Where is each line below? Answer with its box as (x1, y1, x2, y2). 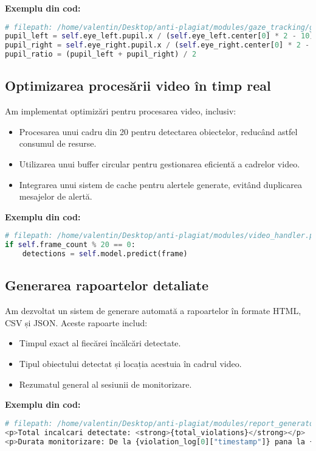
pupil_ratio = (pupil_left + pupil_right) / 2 (5, 50, 197, 59)
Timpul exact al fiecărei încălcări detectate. (19, 337, 181, 349)
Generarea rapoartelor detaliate (5, 276, 209, 295)
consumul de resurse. (19, 137, 97, 150)
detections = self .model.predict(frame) (22, 250, 188, 259)
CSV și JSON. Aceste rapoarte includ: (5, 316, 148, 329)
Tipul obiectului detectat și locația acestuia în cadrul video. (19, 357, 242, 370)
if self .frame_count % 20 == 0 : (5, 240, 136, 250)
